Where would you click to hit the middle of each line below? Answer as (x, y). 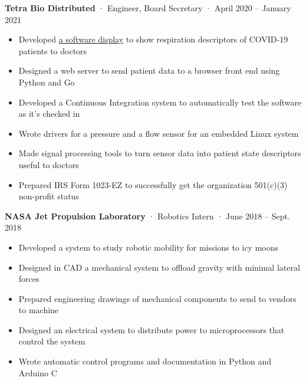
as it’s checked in (49, 114)
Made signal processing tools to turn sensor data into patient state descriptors (160, 153)
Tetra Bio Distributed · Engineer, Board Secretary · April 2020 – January (148, 8)
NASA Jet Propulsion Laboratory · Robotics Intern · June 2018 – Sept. (147, 216)
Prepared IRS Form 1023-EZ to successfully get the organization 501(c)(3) (153, 184)
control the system (52, 341)
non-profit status (49, 196)
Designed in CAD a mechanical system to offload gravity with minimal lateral (159, 267)
